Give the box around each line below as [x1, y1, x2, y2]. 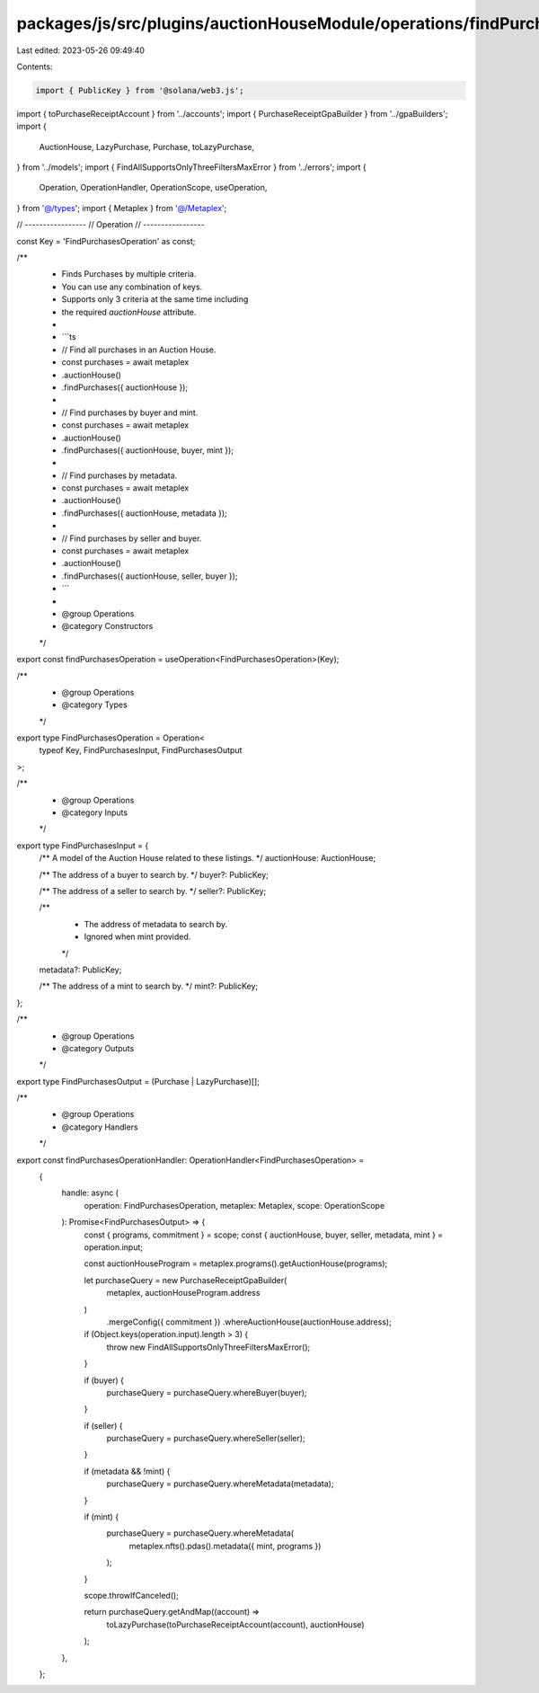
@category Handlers [61, 1121, 138, 1132]
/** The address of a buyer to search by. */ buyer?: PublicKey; [39, 869, 269, 880]
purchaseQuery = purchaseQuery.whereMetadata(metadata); [106, 1478, 334, 1489]
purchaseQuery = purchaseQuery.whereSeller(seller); [106, 1433, 305, 1444]
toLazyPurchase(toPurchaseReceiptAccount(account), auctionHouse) [106, 1618, 365, 1630]
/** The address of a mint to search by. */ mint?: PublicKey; [39, 980, 259, 992]
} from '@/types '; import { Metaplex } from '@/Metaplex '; [16, 202, 227, 213]
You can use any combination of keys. [61, 281, 203, 292]
